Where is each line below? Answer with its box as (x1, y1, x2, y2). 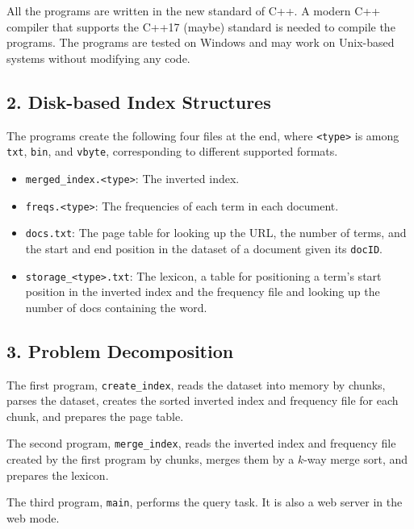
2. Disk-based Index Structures (6, 89, 271, 114)
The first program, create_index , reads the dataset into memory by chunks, (6, 376, 386, 393)
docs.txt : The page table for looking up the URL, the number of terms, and (25, 224, 407, 241)
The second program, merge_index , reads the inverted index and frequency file (6, 435, 396, 452)
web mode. (6, 509, 60, 526)
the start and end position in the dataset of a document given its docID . (25, 240, 383, 256)
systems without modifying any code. (6, 49, 190, 66)
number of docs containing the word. (25, 298, 207, 315)
